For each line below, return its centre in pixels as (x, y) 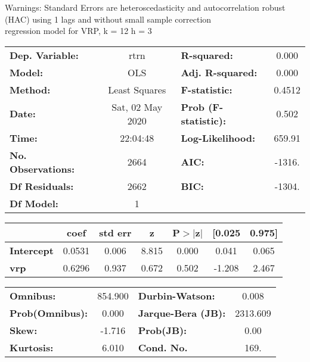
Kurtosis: (32, 347)
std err (115, 232)
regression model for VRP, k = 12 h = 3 (78, 31)
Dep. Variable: (44, 55)
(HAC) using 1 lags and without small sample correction (108, 19)
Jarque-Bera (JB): (182, 313)
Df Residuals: (42, 186)
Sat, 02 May (137, 107)
